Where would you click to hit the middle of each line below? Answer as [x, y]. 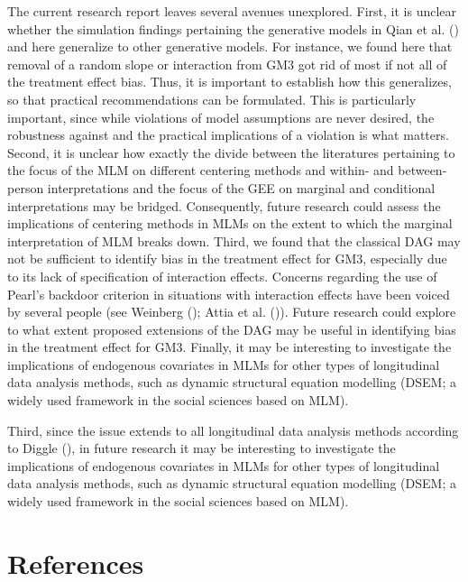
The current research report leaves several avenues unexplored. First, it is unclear [232, 11]
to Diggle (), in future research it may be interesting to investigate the [202, 448]
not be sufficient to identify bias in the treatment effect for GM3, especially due [227, 259]
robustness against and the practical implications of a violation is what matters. [228, 135]
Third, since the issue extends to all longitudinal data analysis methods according [233, 430]
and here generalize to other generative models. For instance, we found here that [230, 46]
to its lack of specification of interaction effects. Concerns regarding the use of [222, 276]
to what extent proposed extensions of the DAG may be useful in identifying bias [232, 329]
